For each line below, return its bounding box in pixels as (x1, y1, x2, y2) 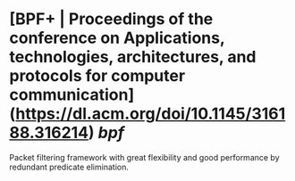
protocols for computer (9, 66, 186, 86)
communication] (9, 85, 135, 105)
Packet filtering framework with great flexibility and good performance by (9, 152, 280, 162)
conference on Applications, (9, 28, 225, 48)
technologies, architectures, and (9, 47, 257, 67)
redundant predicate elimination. (9, 161, 130, 172)
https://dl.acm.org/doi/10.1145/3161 (15, 103, 286, 124)
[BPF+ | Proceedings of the (9, 9, 214, 29)
